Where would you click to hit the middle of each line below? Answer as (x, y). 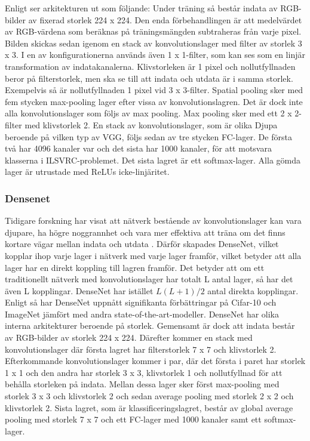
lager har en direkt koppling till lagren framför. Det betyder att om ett (135, 267)
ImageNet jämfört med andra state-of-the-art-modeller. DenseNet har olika (142, 314)
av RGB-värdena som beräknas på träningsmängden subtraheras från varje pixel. (153, 31)
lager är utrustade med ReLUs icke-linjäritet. (87, 172)
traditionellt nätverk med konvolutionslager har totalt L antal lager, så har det (149, 279)
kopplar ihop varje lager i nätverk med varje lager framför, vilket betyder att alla (153, 255)
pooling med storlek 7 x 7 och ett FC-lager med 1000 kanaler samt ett (133, 419)
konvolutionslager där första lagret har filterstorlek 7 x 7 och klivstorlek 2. (141, 349)
